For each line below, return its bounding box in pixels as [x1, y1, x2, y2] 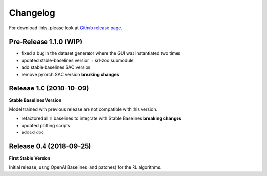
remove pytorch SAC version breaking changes [21, 71, 119, 77]
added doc [21, 129, 44, 135]
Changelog [9, 7, 55, 18]
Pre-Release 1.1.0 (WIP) [9, 38, 83, 46]
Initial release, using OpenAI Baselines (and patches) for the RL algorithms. [9, 164, 162, 170]
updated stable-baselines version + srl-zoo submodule [21, 57, 133, 63]
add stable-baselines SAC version [21, 64, 91, 70]
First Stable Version [9, 155, 51, 161]
